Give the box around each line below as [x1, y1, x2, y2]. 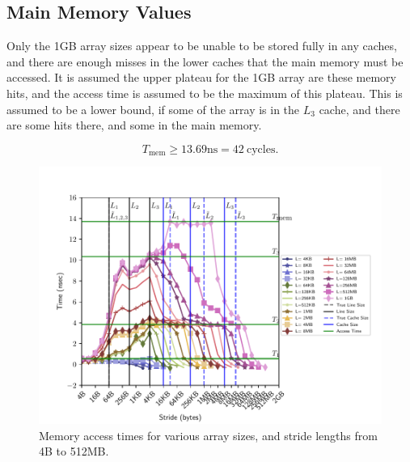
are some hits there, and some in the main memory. [6, 117, 262, 134]
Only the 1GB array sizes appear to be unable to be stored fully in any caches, [6, 37, 397, 54]
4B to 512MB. [39, 443, 109, 460]
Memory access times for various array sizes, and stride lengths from [39, 426, 378, 443]
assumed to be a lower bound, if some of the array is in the [6, 100, 300, 117]
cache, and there [319, 100, 400, 117]
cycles [246, 143, 276, 155]
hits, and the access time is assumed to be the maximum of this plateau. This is [6, 84, 403, 101]
